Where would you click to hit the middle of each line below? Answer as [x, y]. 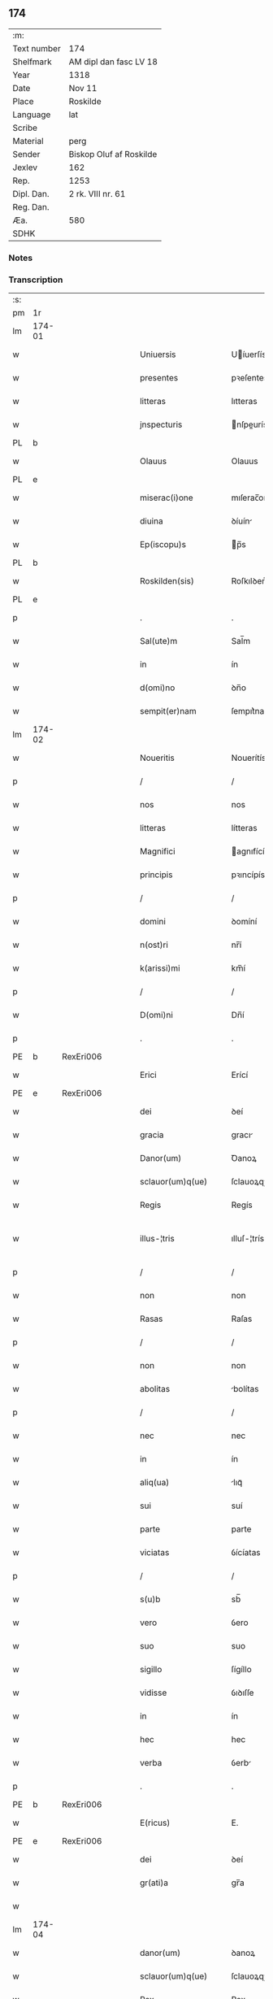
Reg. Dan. [31, 206]
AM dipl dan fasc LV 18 [113, 62]
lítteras [244, 828]
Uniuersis [158, 354]
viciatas [154, 1553]
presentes [159, 378]
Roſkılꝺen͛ [249, 581]
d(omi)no [157, 688]
